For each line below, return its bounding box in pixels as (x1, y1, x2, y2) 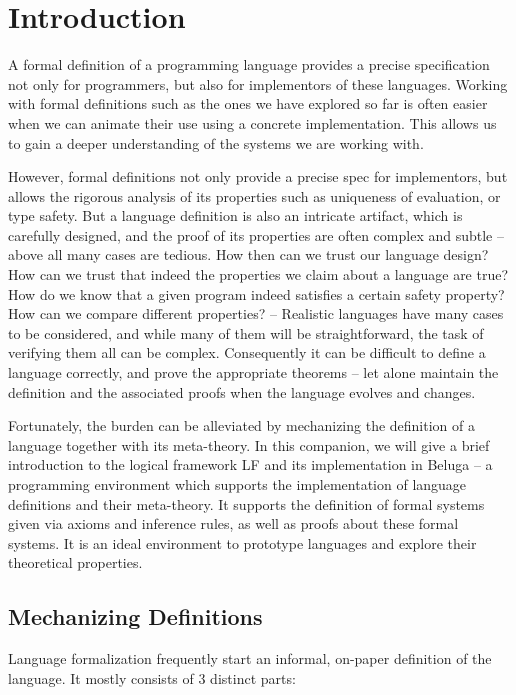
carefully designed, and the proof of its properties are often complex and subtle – (8, 224, 504, 245)
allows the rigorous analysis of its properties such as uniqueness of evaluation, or (8, 185, 501, 206)
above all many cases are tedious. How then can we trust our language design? (8, 244, 489, 265)
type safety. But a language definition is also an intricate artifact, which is (8, 205, 463, 226)
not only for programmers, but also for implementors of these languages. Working (8, 73, 508, 94)
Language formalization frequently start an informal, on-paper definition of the (8, 648, 492, 669)
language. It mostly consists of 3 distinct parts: (8, 667, 296, 688)
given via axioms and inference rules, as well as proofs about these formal (8, 513, 459, 534)
